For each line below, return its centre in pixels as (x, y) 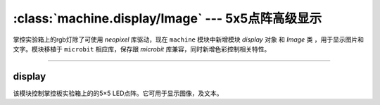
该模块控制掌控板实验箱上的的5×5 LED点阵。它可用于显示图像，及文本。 (118, 93)
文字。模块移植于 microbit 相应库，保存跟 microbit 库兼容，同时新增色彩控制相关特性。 (142, 49)
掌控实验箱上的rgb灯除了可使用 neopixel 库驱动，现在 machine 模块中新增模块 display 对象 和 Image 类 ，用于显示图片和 (188, 39)
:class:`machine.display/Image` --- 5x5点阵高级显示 (167, 18)
